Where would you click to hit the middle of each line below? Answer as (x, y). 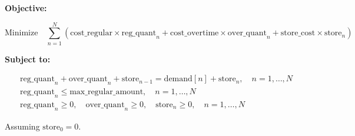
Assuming (22, 126)
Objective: (26, 8)
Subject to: (28, 59)
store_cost (298, 33)
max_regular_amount (107, 92)
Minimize (21, 33)
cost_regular (91, 33)
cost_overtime (195, 33)
